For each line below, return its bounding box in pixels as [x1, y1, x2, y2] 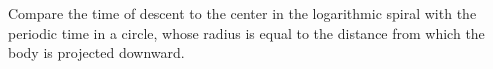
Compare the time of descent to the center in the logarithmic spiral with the [8, 3, 477, 23]
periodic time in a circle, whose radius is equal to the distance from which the [8, 22, 485, 43]
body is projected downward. [8, 42, 185, 63]
